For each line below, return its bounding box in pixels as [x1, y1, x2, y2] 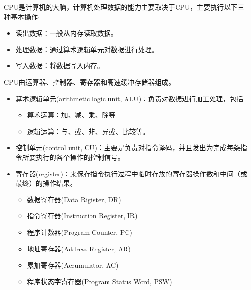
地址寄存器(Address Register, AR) [27, 243, 131, 253]
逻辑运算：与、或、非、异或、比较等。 [27, 126, 150, 136]
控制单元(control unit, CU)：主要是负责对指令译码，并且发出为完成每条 [15, 142, 240, 153]
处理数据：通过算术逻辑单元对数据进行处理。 [15, 44, 159, 54]
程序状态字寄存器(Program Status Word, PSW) [27, 276, 172, 286]
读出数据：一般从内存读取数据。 [15, 28, 118, 38]
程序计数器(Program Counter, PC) [27, 227, 132, 237]
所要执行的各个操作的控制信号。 [22, 152, 125, 162]
